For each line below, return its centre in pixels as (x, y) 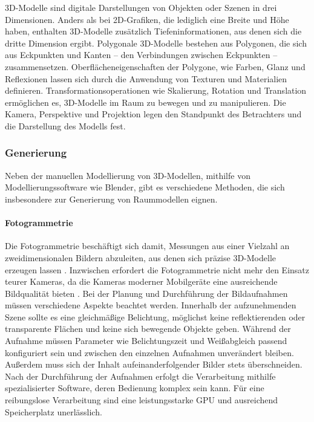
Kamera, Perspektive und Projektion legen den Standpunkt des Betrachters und (153, 114)
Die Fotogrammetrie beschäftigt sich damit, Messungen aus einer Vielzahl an (147, 246)
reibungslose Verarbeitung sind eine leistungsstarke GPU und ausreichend (142, 400)
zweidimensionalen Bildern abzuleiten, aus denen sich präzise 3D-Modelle (140, 257)
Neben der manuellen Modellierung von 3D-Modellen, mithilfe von (128, 175)
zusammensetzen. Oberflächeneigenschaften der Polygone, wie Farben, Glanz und (155, 66)
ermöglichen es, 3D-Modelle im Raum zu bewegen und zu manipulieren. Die (146, 102)
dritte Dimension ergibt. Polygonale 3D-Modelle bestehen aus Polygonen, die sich (156, 43)
